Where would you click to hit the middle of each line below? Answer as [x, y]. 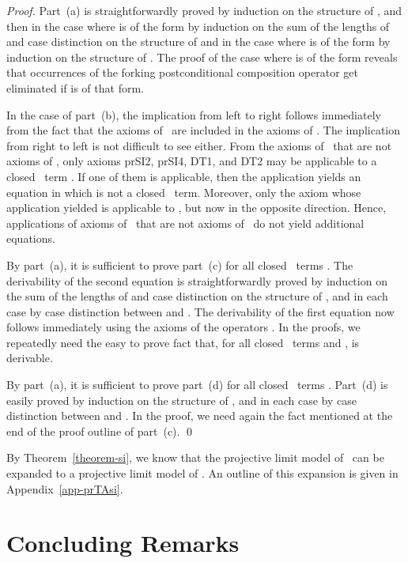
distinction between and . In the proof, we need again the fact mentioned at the [200, 416]
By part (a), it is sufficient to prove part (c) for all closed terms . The [180, 264]
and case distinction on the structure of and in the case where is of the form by [198, 42]
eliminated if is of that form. [75, 87]
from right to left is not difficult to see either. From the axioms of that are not [199, 145]
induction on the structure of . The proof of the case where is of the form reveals [202, 57]
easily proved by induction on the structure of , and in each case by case [181, 400]
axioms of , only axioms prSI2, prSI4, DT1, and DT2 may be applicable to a [192, 161]
